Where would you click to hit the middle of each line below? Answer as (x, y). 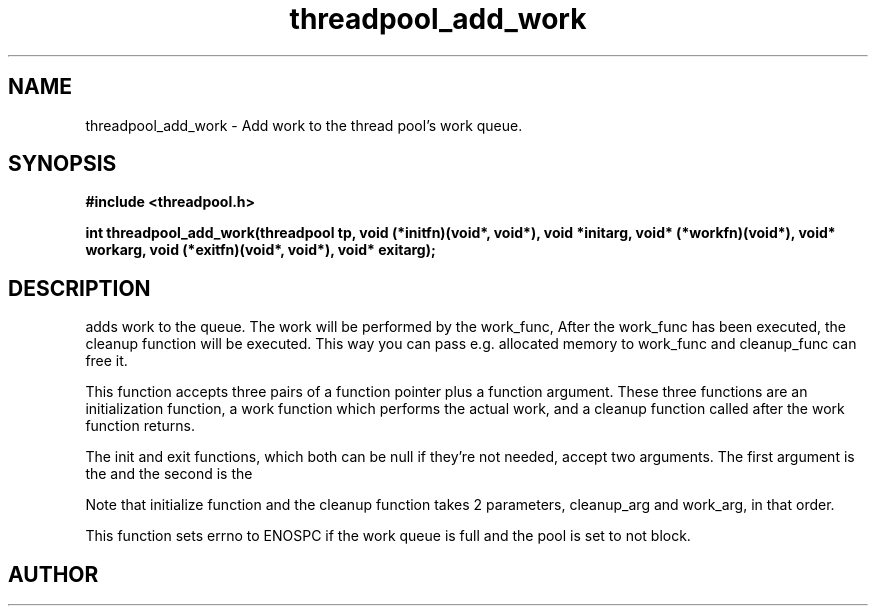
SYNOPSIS (62, 164)
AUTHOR (53, 574)
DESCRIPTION (79, 288)
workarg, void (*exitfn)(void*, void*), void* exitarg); (260, 250)
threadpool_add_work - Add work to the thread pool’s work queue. (304, 125)
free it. (106, 361)
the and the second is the (169, 474)
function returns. (140, 426)
